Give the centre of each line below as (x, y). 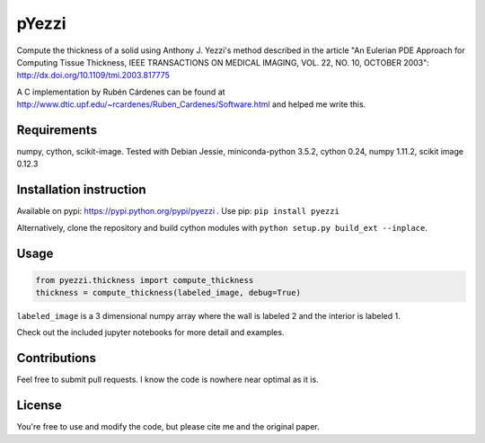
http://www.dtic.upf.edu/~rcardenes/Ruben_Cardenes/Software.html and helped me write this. (191, 104)
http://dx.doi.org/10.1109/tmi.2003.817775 (93, 75)
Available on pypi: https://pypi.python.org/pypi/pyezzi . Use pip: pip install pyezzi (178, 211)
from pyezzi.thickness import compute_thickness (145, 280)
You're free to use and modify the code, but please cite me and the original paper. (168, 427)
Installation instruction (82, 190)
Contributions (56, 358)
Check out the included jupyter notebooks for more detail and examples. (150, 332)
